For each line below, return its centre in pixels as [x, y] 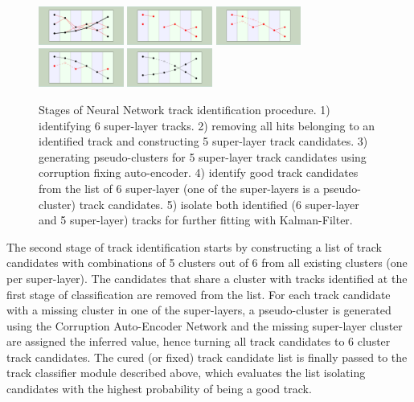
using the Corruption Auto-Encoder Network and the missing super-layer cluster [205, 325]
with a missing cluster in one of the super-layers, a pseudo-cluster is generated [199, 310]
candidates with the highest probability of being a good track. [159, 389]
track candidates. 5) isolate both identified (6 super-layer [219, 204]
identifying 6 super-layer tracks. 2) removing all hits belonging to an [207, 125]
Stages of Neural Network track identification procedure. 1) [184, 109]
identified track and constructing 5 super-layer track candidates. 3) [203, 141]
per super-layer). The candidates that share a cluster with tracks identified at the [207, 278]
